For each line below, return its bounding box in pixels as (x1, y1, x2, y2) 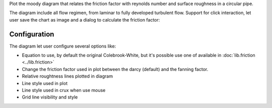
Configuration (9, 30, 54, 38)
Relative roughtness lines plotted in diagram (22, 73, 113, 79)
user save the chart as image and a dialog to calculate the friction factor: (9, 16, 160, 22)
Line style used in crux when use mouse (22, 87, 106, 93)
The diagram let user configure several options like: (9, 43, 116, 49)
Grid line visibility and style (22, 94, 78, 100)
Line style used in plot (22, 80, 68, 86)
